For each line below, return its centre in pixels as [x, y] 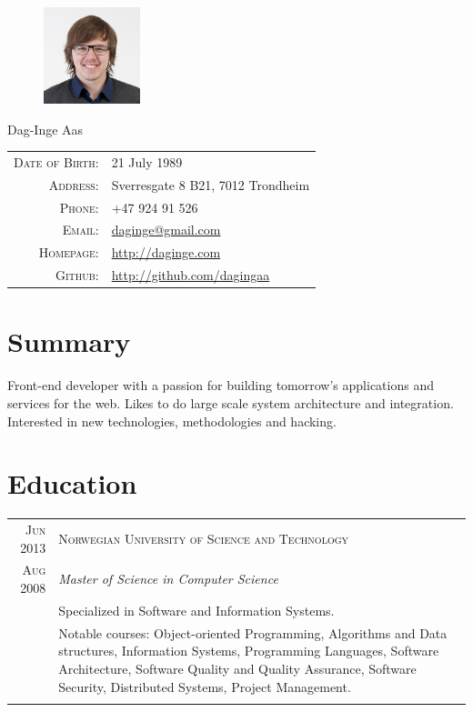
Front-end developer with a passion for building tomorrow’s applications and [221, 385]
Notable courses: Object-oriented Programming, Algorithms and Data [253, 632]
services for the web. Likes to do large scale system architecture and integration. [231, 402]
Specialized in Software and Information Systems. [196, 610]
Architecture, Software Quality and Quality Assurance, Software [237, 668]
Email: [81, 230]
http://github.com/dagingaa [191, 275]
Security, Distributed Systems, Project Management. [205, 686]
